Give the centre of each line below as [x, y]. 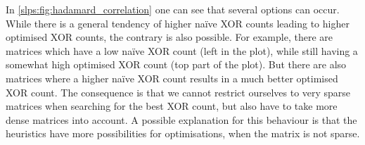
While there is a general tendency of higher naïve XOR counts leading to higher [178, 23]
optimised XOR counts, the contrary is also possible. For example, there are [169, 37]
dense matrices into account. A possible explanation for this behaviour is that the [181, 119]
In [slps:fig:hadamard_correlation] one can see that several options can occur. [173, 9]
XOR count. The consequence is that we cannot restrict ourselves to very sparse [178, 92]
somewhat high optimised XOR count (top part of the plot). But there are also [176, 64]
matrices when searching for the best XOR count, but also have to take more [172, 106]
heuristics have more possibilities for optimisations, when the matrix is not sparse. [183, 133]
